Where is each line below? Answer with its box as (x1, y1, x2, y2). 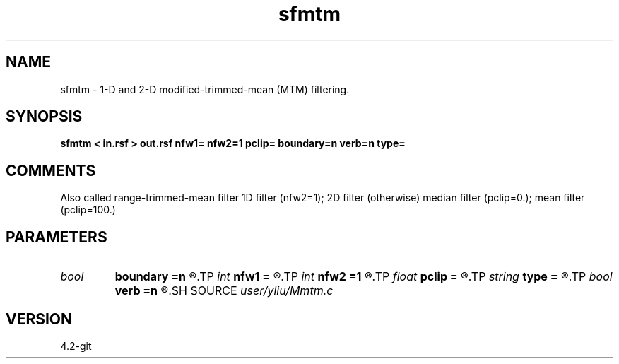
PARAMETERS (6, 228, 107, 246)
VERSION (6, 310, 73, 328)
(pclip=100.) (60, 204, 116, 216)
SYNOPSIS (6, 107, 83, 126)
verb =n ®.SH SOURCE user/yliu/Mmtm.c (114, 283, 334, 298)
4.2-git (60, 339, 92, 352)
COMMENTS (6, 161, 96, 180)
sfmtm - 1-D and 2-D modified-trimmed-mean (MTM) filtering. (60, 83, 350, 95)
